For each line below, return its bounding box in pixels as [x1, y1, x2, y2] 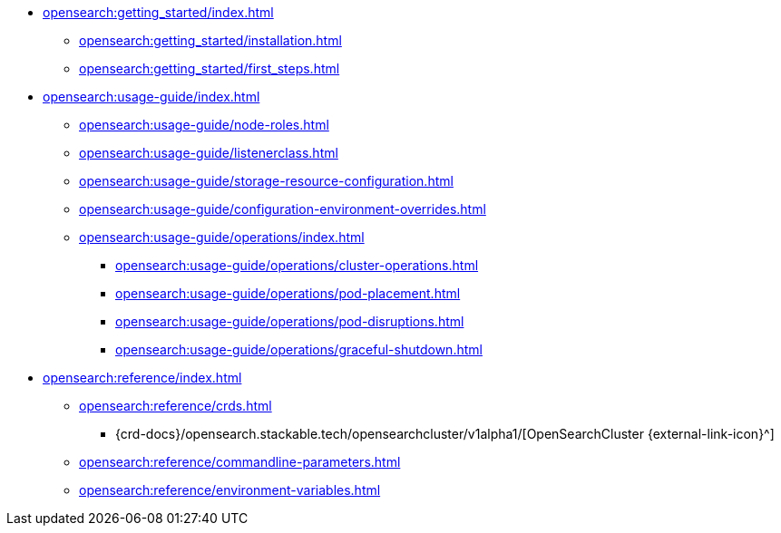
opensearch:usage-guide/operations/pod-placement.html [115, 286, 461, 301]
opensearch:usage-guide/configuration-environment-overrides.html [79, 201, 486, 217]
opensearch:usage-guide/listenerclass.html [79, 145, 338, 160]
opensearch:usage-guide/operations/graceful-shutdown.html [115, 342, 483, 357]
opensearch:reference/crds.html [79, 398, 272, 413]
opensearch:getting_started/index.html [43, 5, 274, 20]
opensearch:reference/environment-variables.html [79, 482, 381, 498]
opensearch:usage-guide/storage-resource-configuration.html [79, 173, 454, 189]
